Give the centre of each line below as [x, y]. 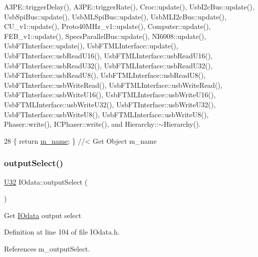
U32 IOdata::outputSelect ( [46, 181]
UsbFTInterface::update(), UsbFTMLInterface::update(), [91, 46]
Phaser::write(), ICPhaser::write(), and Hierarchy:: [81, 124]
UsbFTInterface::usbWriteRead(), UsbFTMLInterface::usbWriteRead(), [113, 85]
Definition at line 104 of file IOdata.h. [62, 232]
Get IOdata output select [43, 215]
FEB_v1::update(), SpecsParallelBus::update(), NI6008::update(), [105, 36]
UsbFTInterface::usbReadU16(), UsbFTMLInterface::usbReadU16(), [108, 55]
